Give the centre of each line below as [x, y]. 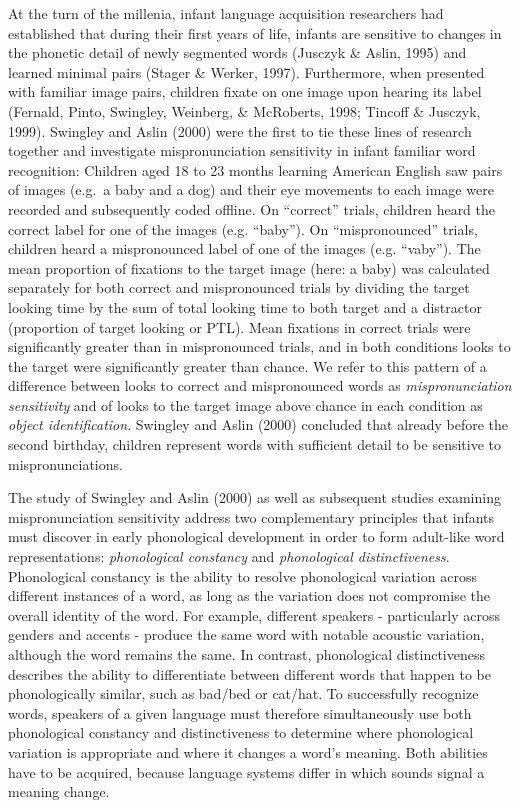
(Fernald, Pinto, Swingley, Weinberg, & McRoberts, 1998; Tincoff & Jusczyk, [244, 110]
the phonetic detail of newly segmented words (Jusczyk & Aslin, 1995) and [237, 52]
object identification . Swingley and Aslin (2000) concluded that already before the [258, 424]
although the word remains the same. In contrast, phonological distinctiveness [246, 654]
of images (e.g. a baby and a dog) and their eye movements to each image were [251, 189]
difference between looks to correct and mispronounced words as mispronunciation [260, 385]
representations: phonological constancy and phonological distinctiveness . [229, 556]
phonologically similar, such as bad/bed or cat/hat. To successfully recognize [243, 693]
